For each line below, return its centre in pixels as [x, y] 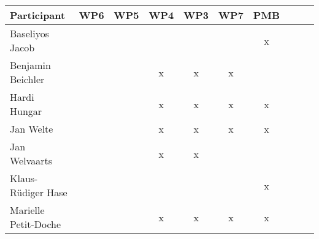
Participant [38, 15]
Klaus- [24, 178]
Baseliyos [29, 33]
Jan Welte [32, 129]
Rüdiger [27, 192]
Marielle [27, 210]
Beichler [27, 79]
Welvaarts [31, 160]
